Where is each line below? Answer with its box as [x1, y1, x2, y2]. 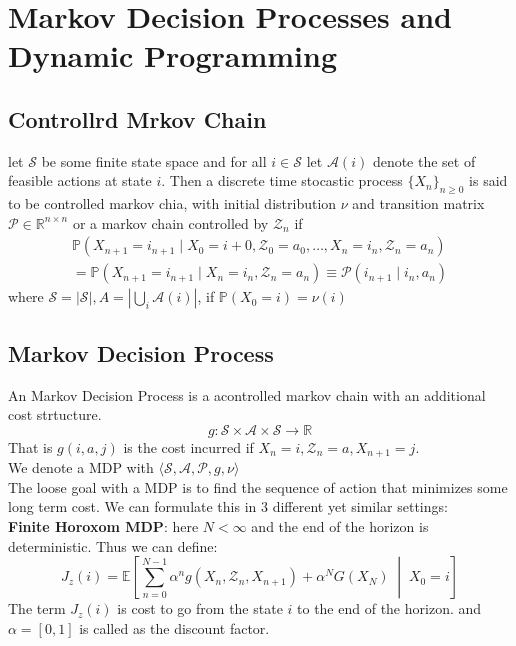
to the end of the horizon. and [297, 598, 482, 619]
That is [8, 436, 53, 457]
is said [469, 170, 508, 191]
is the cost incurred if [123, 436, 254, 457]
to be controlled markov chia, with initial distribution [8, 193, 337, 214]
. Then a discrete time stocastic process [161, 170, 403, 191]
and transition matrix [352, 193, 485, 214]
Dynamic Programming [8, 35, 338, 76]
